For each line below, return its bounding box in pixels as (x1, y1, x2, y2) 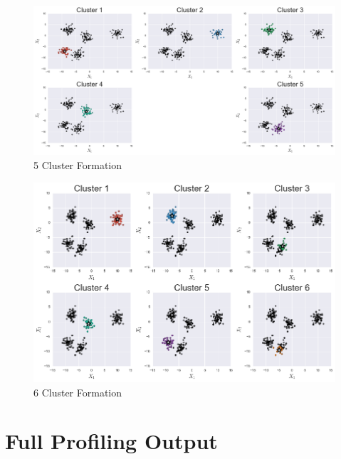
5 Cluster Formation (33, 157, 122, 172)
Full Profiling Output (5, 426, 218, 455)
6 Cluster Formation (33, 384, 122, 399)
